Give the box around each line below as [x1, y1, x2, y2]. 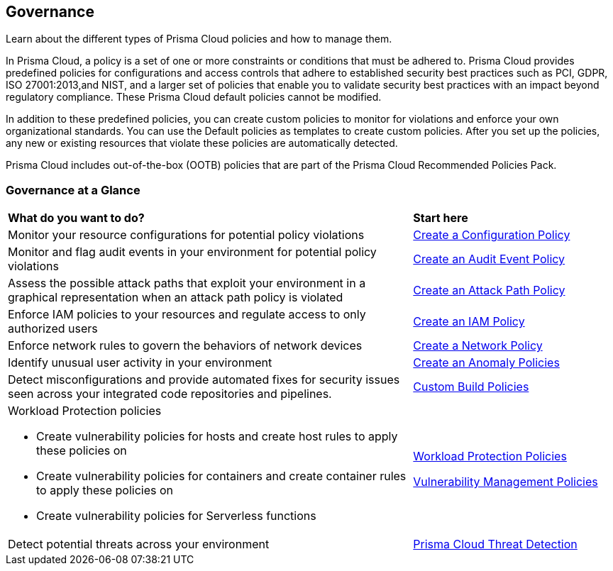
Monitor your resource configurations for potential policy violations [8, 228, 365, 243]
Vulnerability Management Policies [413, 475, 598, 489]
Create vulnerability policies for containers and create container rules [36, 469, 407, 484]
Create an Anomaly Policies [413, 355, 560, 370]
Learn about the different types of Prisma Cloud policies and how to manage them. [6, 33, 392, 45]
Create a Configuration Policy [413, 228, 570, 243]
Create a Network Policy [413, 338, 543, 353]
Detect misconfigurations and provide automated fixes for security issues [8, 372, 400, 387]
